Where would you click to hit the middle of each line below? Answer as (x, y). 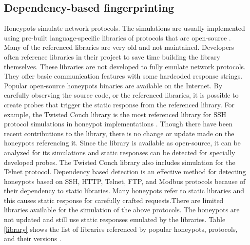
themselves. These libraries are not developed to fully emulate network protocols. (125, 66)
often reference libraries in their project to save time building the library (112, 56)
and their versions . (33, 238)
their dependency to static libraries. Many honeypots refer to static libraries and (124, 191)
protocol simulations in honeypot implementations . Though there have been (118, 124)
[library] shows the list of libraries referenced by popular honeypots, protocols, (121, 229)
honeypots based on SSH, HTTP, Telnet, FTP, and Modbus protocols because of (125, 181)
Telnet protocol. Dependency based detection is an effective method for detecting (125, 172)
